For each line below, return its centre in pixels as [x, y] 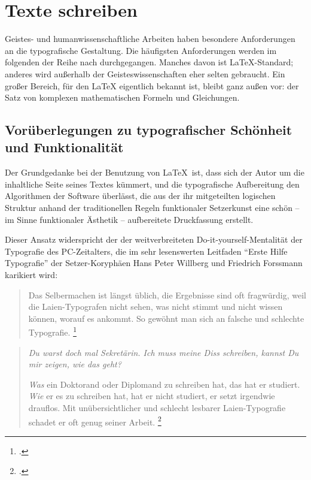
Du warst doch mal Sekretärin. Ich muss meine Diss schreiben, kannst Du [164, 352]
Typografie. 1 [52, 331]
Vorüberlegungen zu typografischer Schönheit [149, 130]
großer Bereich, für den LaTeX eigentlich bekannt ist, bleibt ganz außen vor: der [152, 85]
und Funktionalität [64, 147]
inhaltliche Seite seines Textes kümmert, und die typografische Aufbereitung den [152, 184]
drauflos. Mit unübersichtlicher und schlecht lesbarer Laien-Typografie [157, 408]
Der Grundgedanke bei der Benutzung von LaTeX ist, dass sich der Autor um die [155, 172]
